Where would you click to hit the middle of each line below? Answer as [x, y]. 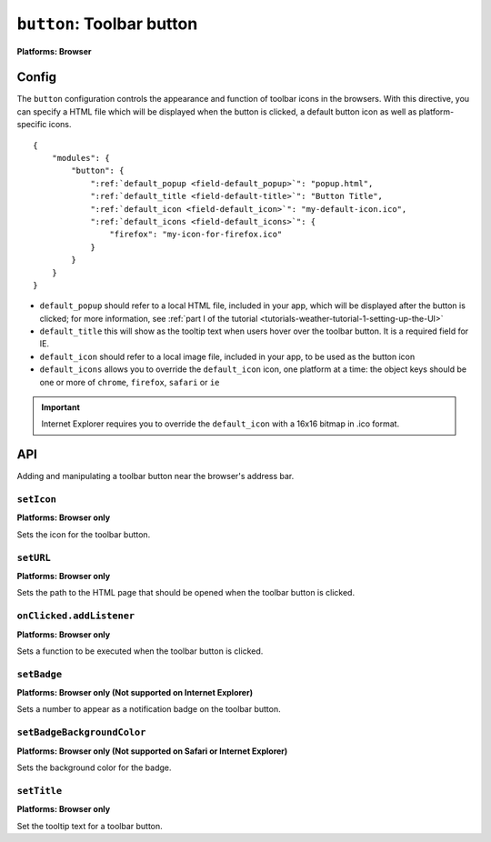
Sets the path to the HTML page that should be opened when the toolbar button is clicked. [185, 593]
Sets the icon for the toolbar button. [84, 534]
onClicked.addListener [76, 616]
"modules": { [80, 158]
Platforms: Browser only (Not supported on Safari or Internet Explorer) [152, 751]
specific [32, 125]
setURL [34, 557]
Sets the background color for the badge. [94, 767]
